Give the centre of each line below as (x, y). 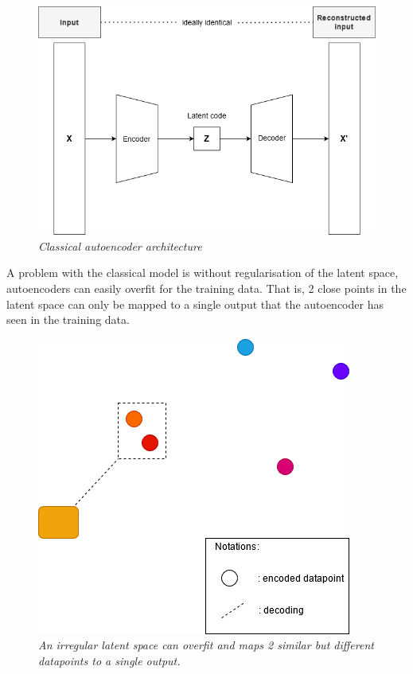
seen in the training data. (68, 319)
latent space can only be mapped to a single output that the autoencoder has (195, 304)
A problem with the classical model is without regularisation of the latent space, (203, 273)
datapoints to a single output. (109, 660)
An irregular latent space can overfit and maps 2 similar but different (206, 645)
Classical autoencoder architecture (120, 245)
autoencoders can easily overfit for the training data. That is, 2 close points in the (206, 288)
